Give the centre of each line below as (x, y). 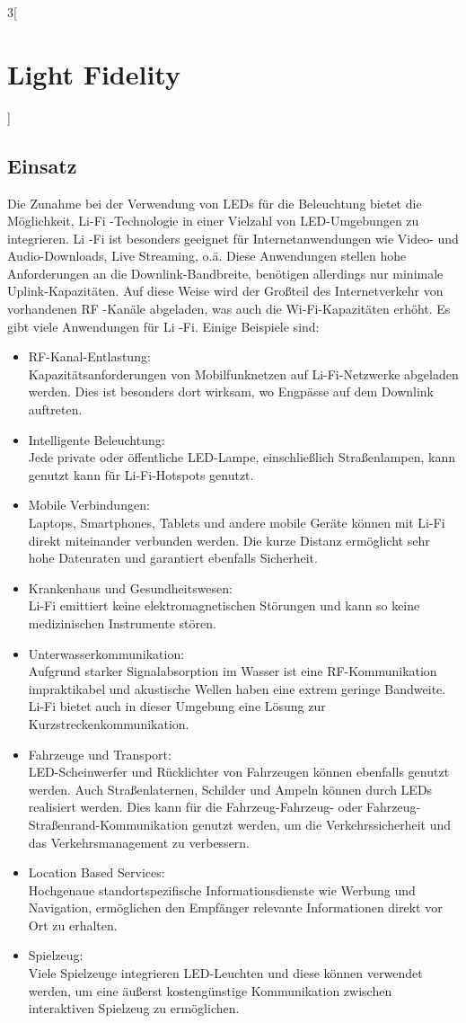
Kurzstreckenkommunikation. (109, 723)
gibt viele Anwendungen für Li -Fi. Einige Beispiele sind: (163, 326)
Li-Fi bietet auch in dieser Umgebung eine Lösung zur (177, 706)
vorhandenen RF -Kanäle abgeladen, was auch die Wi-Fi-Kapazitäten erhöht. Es (229, 309)
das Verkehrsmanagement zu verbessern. (139, 842)
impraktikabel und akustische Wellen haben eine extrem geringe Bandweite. (237, 688)
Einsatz (42, 165)
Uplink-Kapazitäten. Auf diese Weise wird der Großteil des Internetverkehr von (225, 291)
